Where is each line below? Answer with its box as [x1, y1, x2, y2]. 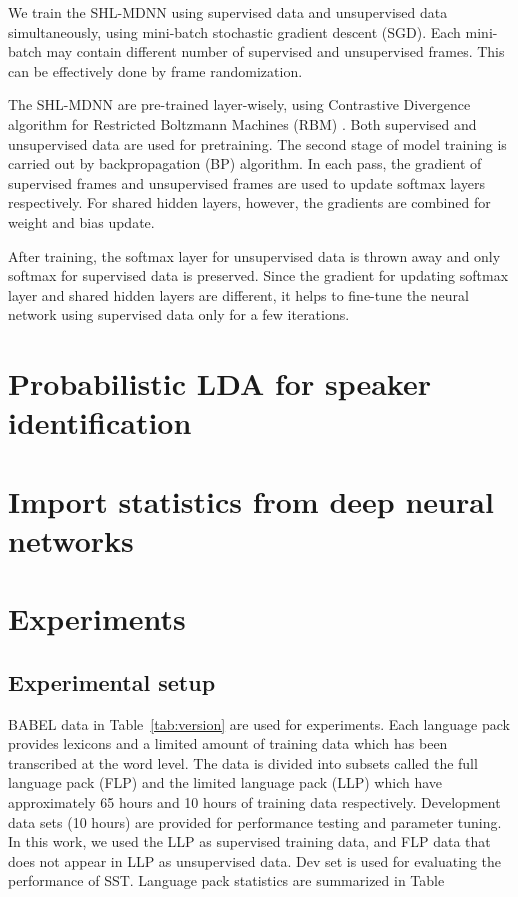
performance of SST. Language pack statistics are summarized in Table [8, 870, 445, 891]
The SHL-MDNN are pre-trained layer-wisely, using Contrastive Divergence [8, 94, 471, 115]
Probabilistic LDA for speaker [8, 363, 431, 404]
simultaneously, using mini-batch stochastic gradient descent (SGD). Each [8, 21, 461, 42]
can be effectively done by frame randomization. [8, 60, 303, 81]
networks [8, 519, 134, 560]
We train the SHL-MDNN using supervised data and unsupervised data [8, 2, 448, 22]
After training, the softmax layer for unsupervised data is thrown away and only [8, 245, 501, 266]
